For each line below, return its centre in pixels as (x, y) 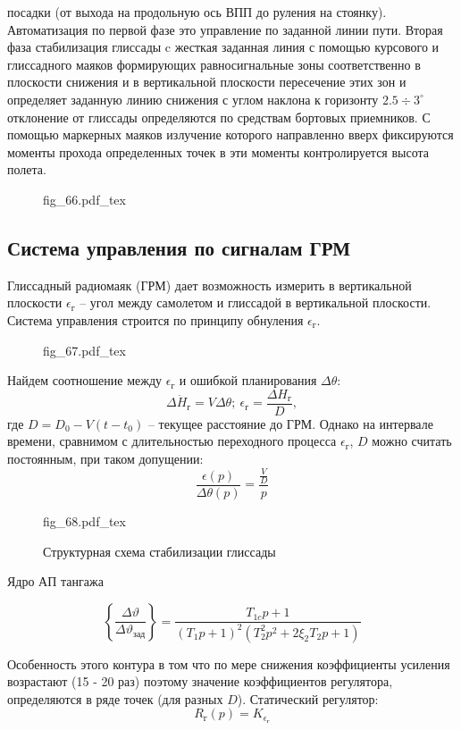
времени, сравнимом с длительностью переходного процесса (172, 441)
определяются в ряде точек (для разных (115, 698)
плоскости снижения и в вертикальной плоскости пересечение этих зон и (207, 82)
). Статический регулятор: (308, 698)
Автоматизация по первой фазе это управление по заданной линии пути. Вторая (225, 29)
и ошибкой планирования (248, 380)
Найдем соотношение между (85, 380)
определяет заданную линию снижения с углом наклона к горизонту (193, 99)
